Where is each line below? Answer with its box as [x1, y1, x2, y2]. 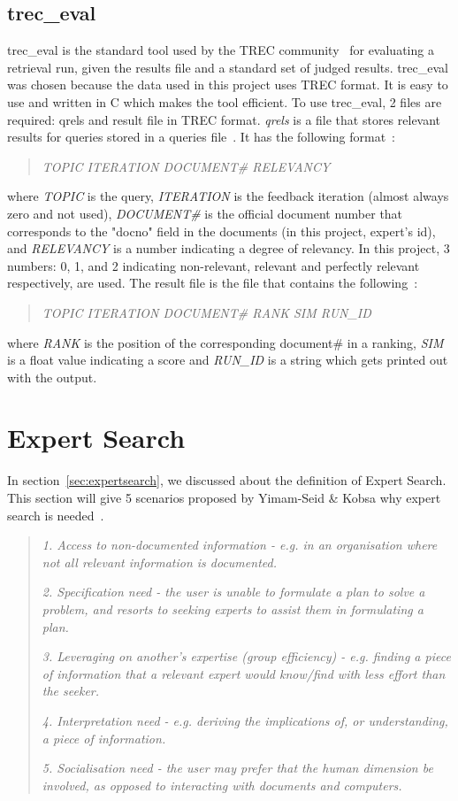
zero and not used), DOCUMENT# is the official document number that [7, 204, 403, 222]
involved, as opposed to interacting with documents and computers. [42, 775, 402, 794]
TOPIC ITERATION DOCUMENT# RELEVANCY [42, 157, 331, 175]
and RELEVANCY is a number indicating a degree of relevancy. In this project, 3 [7, 239, 450, 258]
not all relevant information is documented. [42, 552, 277, 571]
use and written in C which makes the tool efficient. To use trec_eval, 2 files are [7, 92, 442, 111]
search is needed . [7, 505, 104, 524]
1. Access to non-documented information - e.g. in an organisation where [42, 535, 438, 554]
